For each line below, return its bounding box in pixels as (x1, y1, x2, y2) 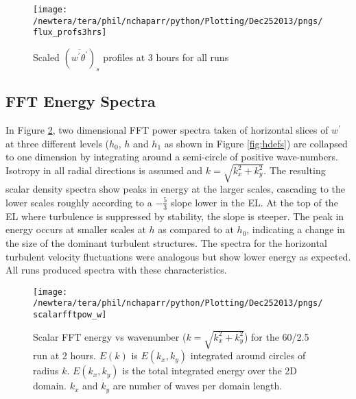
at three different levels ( (5, 136, 110, 150)
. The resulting (263, 163, 326, 178)
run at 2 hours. (33, 348, 96, 363)
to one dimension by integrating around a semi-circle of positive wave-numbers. (5, 149, 339, 164)
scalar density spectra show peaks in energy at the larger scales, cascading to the (5, 182, 346, 196)
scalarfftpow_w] (33, 310, 107, 319)
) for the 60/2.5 (244, 329, 309, 343)
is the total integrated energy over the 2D (122, 363, 297, 378)
